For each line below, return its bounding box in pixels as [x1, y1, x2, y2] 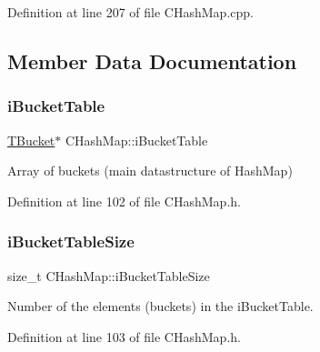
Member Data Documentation [7, 46, 297, 75]
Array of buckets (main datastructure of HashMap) [7, 161, 293, 180]
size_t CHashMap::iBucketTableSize [7, 266, 210, 285]
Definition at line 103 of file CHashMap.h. [7, 327, 241, 346]
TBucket [7, 130, 55, 149]
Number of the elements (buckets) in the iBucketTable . [7, 297, 314, 316]
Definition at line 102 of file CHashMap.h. [7, 191, 241, 210]
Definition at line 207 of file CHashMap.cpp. [7, 3, 254, 21]
